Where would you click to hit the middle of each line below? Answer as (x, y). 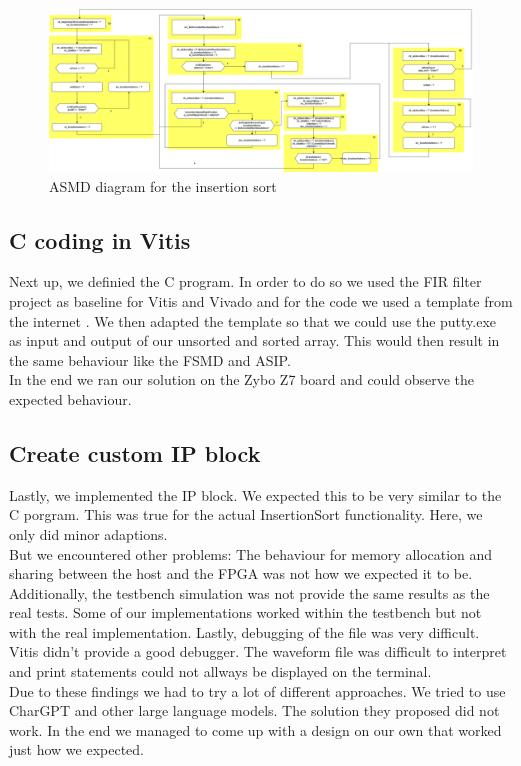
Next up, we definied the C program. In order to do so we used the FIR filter (245, 281)
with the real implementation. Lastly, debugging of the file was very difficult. (244, 631)
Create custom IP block (135, 452)
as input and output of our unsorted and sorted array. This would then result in (254, 340)
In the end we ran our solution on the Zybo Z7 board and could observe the (242, 379)
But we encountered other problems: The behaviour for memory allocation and (251, 553)
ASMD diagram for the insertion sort (163, 185)
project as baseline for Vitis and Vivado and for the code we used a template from (261, 300)
